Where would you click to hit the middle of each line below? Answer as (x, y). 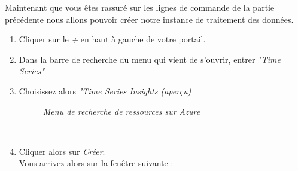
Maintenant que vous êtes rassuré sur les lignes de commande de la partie (140, 7)
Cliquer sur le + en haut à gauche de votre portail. (112, 39)
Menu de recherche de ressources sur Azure (121, 111)
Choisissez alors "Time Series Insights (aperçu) (105, 91)
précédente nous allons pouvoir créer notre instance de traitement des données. (149, 19)
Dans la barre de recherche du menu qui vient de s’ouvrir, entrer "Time (150, 59)
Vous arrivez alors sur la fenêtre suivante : (96, 163)
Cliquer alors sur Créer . (62, 151)
